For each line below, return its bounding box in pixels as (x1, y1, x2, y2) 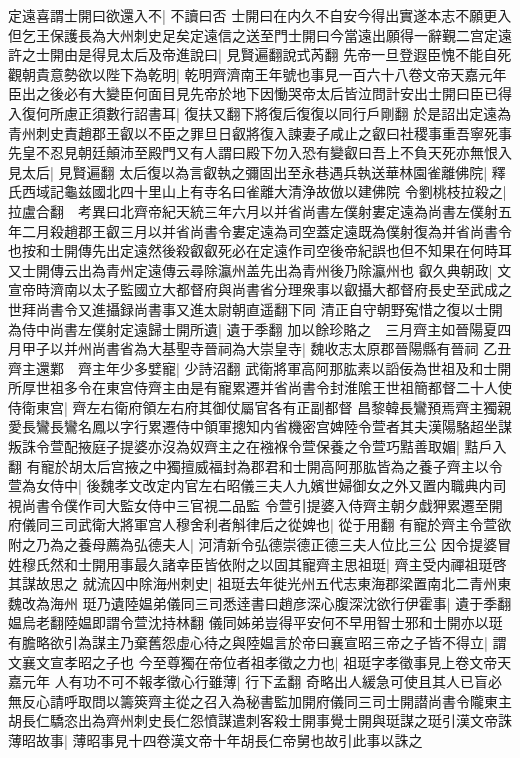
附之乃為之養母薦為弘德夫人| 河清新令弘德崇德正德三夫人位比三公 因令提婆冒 (8, 534, 512, 555)
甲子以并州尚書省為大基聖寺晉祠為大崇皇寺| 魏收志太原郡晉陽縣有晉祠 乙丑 (21, 338, 512, 359)
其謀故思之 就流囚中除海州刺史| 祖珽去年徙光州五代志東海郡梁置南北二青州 (8, 573, 498, 594)
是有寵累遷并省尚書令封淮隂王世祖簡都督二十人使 (189, 377, 512, 398)
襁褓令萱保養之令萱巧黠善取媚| (259, 436, 460, 457)
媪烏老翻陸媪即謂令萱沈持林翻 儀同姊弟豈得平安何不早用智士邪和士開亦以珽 (8, 612, 503, 633)
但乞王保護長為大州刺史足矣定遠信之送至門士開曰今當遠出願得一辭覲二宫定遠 (8, 24, 512, 45)
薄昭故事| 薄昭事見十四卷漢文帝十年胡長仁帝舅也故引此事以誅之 (8, 729, 423, 750)
